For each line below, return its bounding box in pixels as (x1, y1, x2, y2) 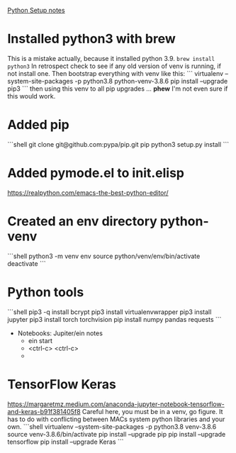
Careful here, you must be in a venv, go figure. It (82, 407, 223, 415)
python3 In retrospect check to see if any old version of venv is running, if (7, 62, 222, 70)
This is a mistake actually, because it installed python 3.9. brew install (7, 54, 215, 62)
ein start (28, 336, 53, 345)
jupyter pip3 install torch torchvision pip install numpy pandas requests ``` (7, 315, 222, 323)
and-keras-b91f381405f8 (7, 407, 81, 415)
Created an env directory (7, 213, 157, 229)
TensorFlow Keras (7, 376, 117, 392)
